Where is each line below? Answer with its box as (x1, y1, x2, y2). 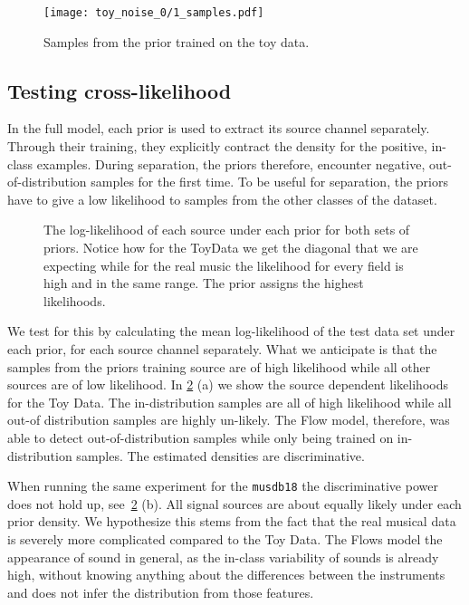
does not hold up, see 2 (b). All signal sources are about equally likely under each (7, 494, 462, 513)
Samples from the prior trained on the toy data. (43, 32, 310, 51)
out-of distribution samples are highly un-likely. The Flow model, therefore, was (7, 410, 450, 429)
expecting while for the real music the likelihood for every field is (43, 255, 404, 274)
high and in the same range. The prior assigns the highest (43, 274, 364, 293)
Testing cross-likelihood (7, 76, 232, 104)
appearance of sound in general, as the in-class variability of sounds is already (7, 547, 439, 566)
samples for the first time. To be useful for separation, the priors (91, 172, 448, 191)
